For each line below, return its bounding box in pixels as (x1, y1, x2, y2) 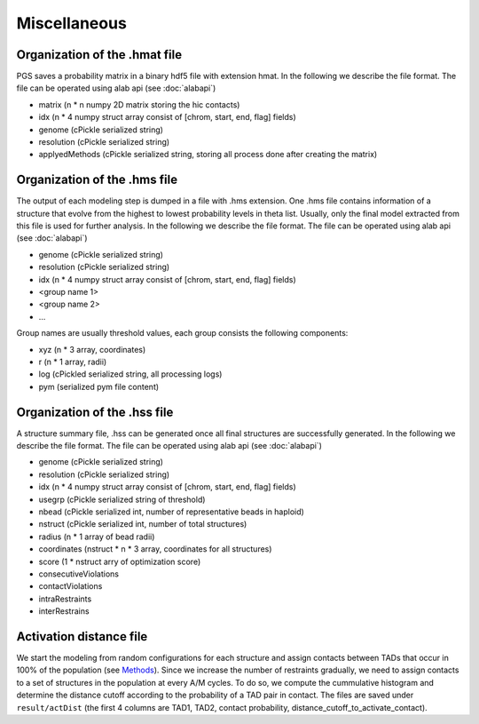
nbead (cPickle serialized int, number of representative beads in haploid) (38, 506, 305, 517)
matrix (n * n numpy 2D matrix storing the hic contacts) (38, 99, 240, 110)
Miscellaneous (16, 13, 128, 33)
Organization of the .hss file (16, 404, 174, 419)
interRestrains (38, 606, 90, 617)
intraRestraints (38, 593, 92, 604)
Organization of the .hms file (16, 172, 177, 187)
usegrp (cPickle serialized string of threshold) (38, 494, 206, 505)
